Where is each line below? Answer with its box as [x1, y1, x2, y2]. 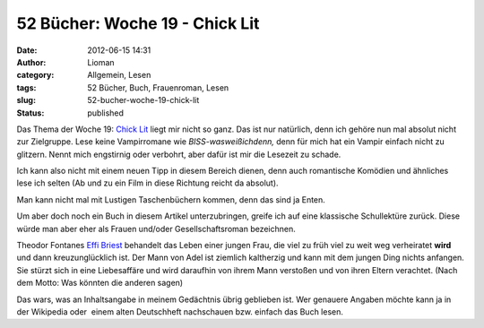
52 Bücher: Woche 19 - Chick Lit [16, 13, 260, 33]
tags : [16, 82, 37, 93]
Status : [16, 108, 45, 118]
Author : [16, 56, 47, 67]
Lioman [87, 56, 116, 67]
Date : [16, 45, 38, 56]
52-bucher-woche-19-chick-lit [87, 95, 200, 106]
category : [16, 70, 55, 81]
